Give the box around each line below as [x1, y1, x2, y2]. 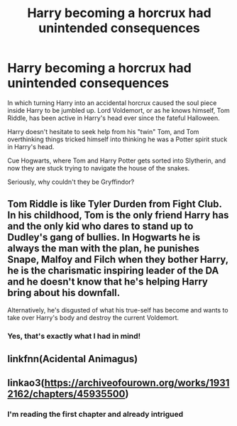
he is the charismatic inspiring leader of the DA [7, 265, 219, 277]
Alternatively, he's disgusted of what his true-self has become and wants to [7, 305, 228, 314]
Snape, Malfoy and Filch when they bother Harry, [7, 253, 228, 266]
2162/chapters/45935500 [7, 388, 126, 400]
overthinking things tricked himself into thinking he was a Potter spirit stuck [7, 135, 228, 143]
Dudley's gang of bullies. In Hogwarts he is [7, 231, 201, 244]
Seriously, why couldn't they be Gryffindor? [7, 177, 135, 186]
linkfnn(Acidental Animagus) [7, 353, 138, 365]
